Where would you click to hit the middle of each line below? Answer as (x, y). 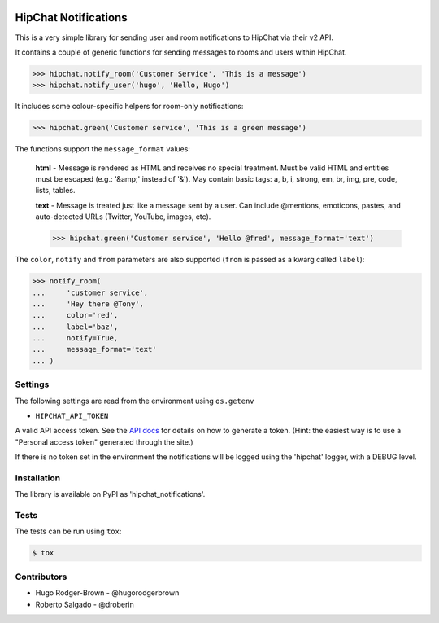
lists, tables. (56, 191)
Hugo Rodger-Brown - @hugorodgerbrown (107, 593)
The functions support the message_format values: (103, 149)
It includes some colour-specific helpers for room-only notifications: (129, 107)
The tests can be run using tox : (68, 531)
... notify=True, (75, 338)
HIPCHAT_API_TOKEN (72, 416)
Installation (38, 478)
